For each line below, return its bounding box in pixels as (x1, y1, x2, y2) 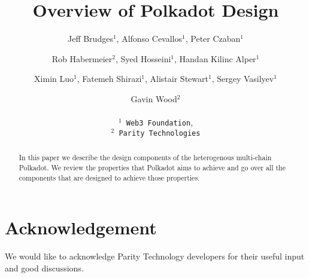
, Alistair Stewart (145, 72, 208, 85)
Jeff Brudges (67, 32, 113, 45)
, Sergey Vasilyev (211, 72, 274, 85)
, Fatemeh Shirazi (77, 72, 142, 85)
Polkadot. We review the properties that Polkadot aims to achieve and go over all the (19, 162, 286, 172)
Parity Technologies (119, 129, 201, 138)
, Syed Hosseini (116, 52, 171, 65)
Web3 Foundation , (126, 116, 193, 129)
